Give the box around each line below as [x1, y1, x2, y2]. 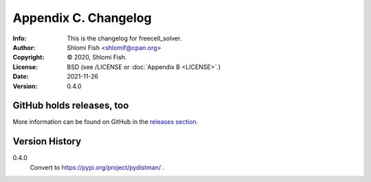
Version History [12, 135, 82, 147]
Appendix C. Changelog [12, 10, 152, 25]
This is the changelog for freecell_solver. [67, 34, 182, 42]
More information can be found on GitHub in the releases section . [12, 118, 199, 126]
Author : [12, 43, 36, 51]
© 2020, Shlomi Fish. [67, 53, 127, 62]
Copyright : [12, 53, 45, 62]
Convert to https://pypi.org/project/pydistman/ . [30, 163, 165, 171]
